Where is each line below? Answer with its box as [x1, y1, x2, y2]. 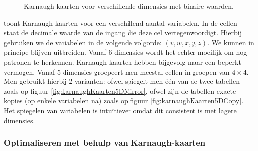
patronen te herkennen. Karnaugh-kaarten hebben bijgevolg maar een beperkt [4, 56, 241, 67]
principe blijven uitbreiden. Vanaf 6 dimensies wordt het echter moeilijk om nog [4, 47, 247, 57]
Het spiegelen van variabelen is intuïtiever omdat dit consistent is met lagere [4, 105, 237, 115]
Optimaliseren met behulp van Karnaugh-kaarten [4, 136, 206, 149]
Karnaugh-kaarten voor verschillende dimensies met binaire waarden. [24, 1, 234, 11]
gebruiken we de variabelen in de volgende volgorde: [4, 37, 162, 47]
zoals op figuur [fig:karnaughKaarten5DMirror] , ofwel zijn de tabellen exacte [4, 85, 236, 96]
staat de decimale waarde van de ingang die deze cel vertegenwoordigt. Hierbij [4, 27, 242, 38]
